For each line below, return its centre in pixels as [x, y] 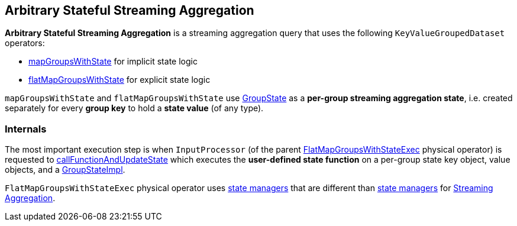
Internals [26, 129]
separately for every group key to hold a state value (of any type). [134, 108]
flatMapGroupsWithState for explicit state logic [119, 80]
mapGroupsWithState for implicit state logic [113, 62]
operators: [25, 43]
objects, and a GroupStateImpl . [65, 170]
